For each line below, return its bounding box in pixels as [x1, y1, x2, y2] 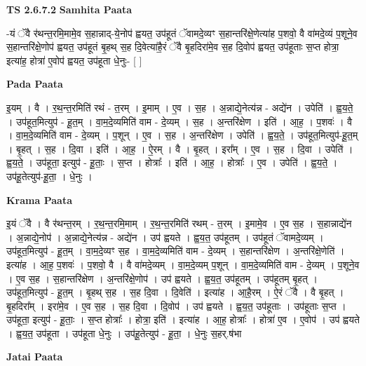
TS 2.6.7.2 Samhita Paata [6, 2, 133, 16]
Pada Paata [6, 76, 63, 91]
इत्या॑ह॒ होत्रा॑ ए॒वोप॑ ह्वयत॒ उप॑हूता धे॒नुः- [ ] [6, 53, 142, 67]
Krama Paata [6, 192, 72, 207]
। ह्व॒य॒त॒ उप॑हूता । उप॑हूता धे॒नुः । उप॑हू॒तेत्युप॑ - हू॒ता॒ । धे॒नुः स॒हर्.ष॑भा [6, 325, 242, 340]
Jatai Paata [6, 349, 63, 364]
